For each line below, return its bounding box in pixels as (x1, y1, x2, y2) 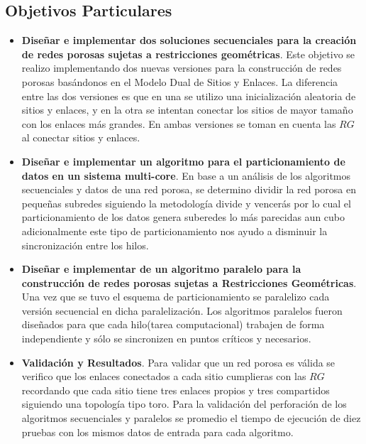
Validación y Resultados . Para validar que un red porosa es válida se (21, 354, 335, 369)
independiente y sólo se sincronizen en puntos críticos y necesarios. (21, 331, 311, 346)
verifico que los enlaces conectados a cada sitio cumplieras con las (21, 369, 306, 384)
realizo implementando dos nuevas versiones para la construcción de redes (21, 60, 342, 75)
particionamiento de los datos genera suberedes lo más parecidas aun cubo (21, 210, 345, 224)
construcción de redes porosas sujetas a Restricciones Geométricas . (21, 275, 357, 290)
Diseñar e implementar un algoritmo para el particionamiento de (21, 153, 345, 168)
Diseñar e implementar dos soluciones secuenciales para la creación (21, 33, 357, 48)
